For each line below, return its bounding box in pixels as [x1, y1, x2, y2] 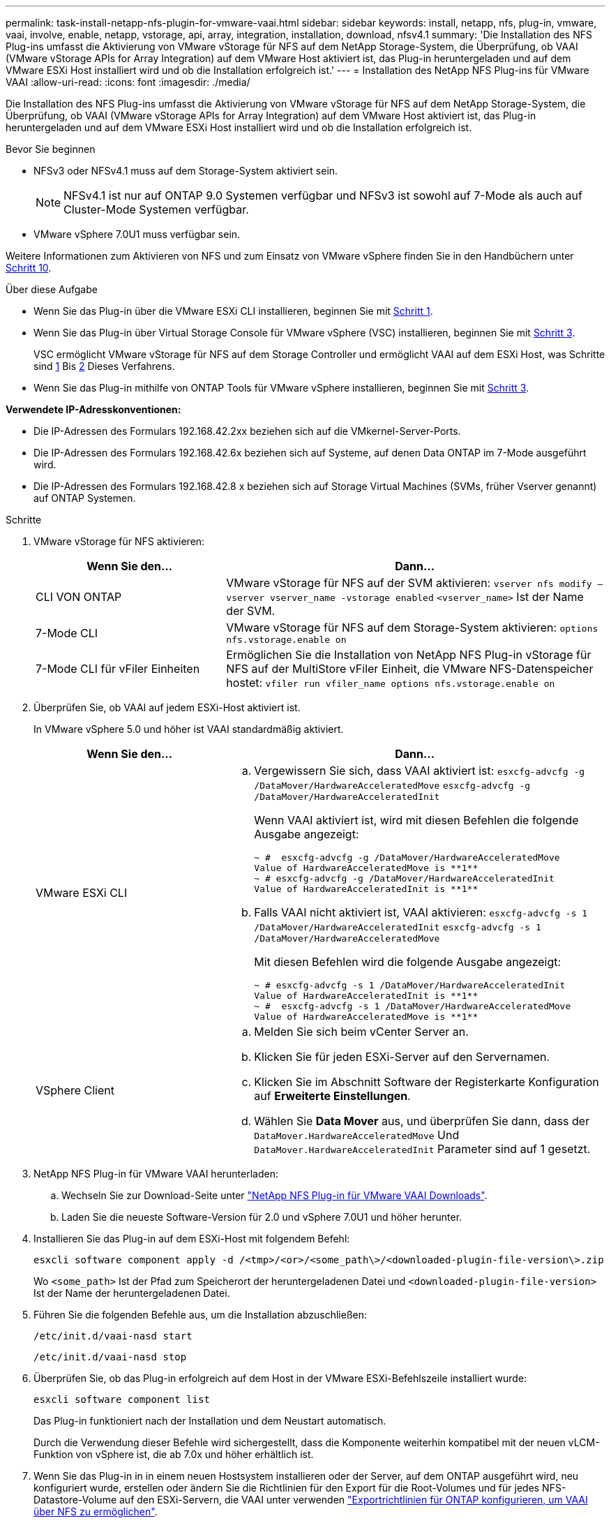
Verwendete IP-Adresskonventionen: [6, 403, 181, 415]
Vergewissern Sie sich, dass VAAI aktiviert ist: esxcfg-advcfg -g [254, 764, 585, 778]
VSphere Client [36, 1083, 114, 1097]
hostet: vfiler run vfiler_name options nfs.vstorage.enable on [226, 676, 555, 690]
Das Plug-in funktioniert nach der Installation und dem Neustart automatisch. [33, 1415, 386, 1427]
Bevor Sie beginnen [6, 143, 96, 155]
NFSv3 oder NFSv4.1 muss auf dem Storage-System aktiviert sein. [33, 165, 338, 177]
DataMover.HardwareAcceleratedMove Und [254, 1128, 460, 1142]
